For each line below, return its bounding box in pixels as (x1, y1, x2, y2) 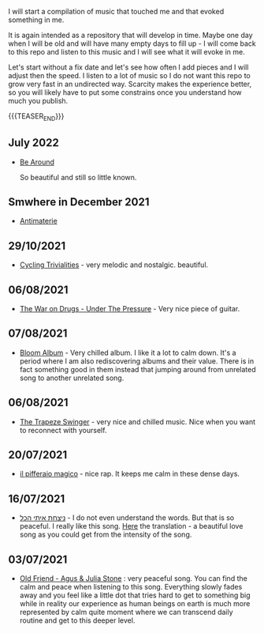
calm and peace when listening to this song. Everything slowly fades (19, 582, 243, 592)
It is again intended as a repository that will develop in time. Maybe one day (8, 31, 254, 40)
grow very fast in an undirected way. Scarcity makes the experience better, (8, 79, 252, 89)
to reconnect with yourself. (19, 425, 107, 435)
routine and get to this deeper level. (19, 616, 136, 625)
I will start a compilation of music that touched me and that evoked (8, 7, 225, 16)
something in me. (8, 15, 65, 24)
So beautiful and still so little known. (19, 172, 137, 182)
